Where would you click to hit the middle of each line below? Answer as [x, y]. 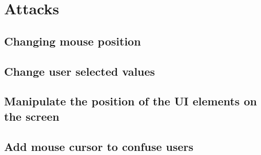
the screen [32, 116]
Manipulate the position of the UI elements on [130, 101]
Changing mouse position [73, 41]
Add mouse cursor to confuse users [99, 146]
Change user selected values [80, 71]
